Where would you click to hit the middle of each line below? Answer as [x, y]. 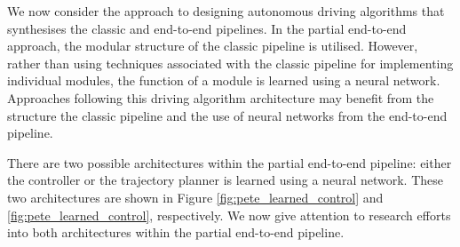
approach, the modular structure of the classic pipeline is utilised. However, [213, 46]
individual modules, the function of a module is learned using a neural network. [224, 80]
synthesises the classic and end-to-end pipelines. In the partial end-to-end [207, 28]
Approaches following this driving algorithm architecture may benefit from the [221, 97]
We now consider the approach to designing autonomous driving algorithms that [226, 11]
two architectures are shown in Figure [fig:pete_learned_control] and [195, 197]
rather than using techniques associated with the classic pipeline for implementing [230, 63]
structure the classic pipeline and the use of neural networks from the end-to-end [227, 115]
